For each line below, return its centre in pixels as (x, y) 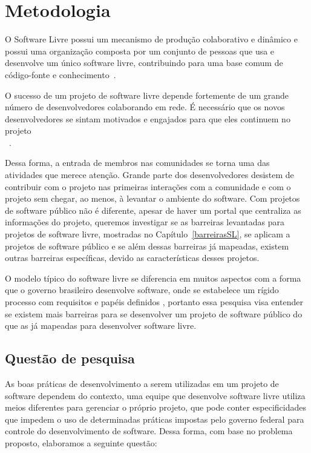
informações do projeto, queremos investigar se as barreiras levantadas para (145, 222)
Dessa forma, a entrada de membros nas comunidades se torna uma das (137, 163)
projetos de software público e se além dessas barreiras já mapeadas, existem (147, 246)
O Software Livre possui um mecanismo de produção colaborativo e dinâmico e (151, 39)
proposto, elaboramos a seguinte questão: (81, 442)
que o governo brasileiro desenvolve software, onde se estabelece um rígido (142, 290)
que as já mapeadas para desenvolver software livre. (101, 326)
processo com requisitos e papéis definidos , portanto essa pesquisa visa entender (154, 302)
